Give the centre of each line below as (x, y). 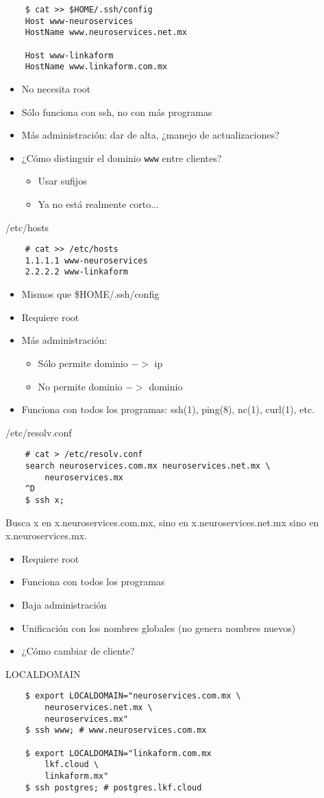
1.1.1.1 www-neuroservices (86, 260)
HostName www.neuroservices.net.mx (106, 33)
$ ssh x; (45, 500)
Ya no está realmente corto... (98, 203)
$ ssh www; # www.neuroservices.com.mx (116, 730)
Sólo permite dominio (83, 363)
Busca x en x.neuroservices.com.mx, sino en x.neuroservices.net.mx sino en (162, 522)
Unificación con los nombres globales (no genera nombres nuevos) (159, 627)
